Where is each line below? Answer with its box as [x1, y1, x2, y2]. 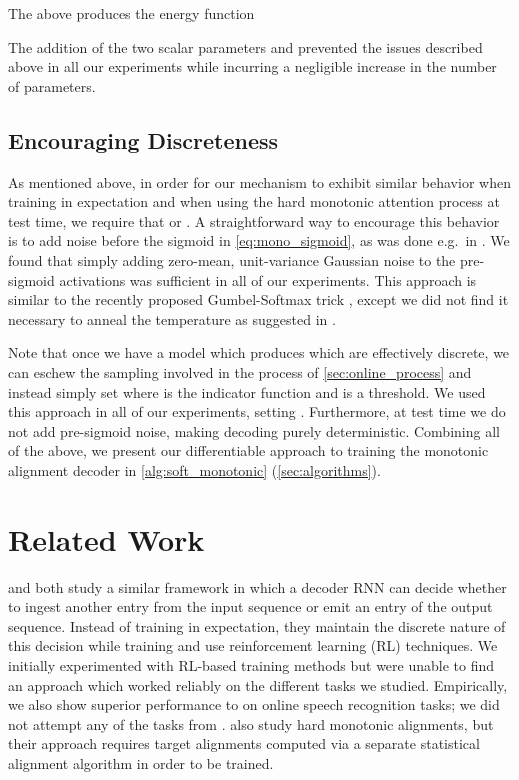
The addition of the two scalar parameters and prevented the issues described [8, 36, 483, 57]
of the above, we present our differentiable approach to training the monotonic [8, 440, 489, 461]
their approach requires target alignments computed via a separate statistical [8, 733, 480, 754]
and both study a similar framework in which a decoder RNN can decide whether [8, 576, 507, 597]
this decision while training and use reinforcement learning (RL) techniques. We [8, 635, 498, 656]
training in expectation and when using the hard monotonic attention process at [8, 191, 500, 212]
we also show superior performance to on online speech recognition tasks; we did [8, 694, 500, 715]
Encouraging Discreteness [8, 124, 279, 155]
